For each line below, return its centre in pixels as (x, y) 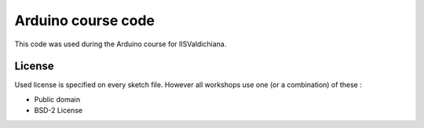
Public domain (57, 99)
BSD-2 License (58, 111)
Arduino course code (84, 20)
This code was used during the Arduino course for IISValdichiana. (121, 44)
